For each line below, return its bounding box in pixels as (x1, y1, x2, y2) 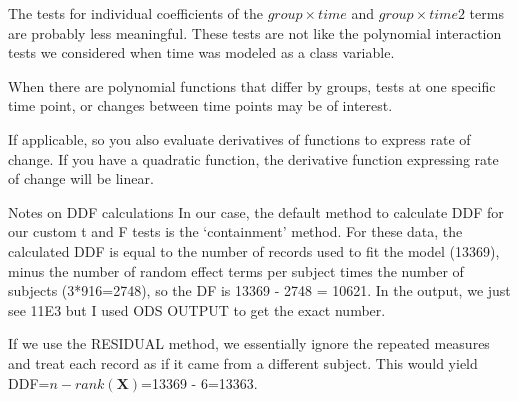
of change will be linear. (8, 168, 154, 189)
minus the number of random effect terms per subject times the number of (8, 260, 464, 281)
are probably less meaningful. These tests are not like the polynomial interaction (8, 22, 502, 43)
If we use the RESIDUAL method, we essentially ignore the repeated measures (8, 333, 490, 354)
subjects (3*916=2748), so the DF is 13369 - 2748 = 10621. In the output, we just (8, 280, 511, 301)
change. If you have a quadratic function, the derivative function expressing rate (8, 148, 499, 169)
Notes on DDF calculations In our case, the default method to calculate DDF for (8, 201, 504, 222)
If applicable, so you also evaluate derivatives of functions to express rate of (8, 128, 471, 149)
